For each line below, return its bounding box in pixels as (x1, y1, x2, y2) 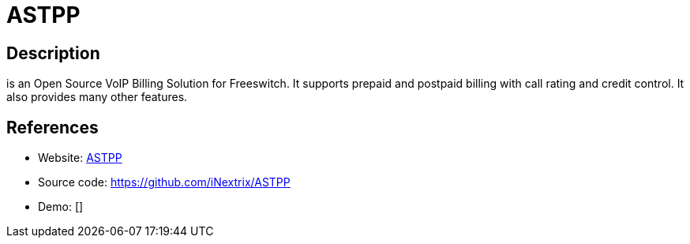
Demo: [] (38, 200, 84, 214)
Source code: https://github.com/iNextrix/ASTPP (38, 175, 291, 190)
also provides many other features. (6, 90, 188, 104)
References (6, 117, 99, 137)
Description (6, 43, 100, 63)
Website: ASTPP (38, 151, 122, 165)
